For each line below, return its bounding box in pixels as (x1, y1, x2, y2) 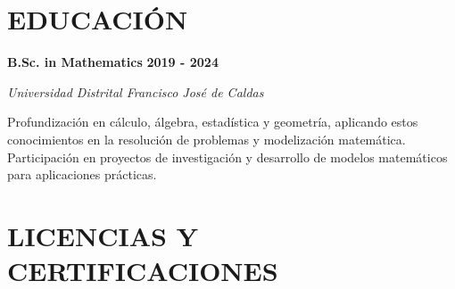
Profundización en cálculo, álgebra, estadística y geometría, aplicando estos (7, 112, 418, 131)
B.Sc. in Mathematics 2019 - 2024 (7, 53, 219, 71)
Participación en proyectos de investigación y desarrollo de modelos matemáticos (7, 147, 448, 166)
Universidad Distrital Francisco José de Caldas (7, 82, 264, 101)
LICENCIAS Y (7, 217, 198, 253)
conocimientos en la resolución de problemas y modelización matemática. (7, 129, 406, 148)
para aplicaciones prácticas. (7, 165, 157, 184)
